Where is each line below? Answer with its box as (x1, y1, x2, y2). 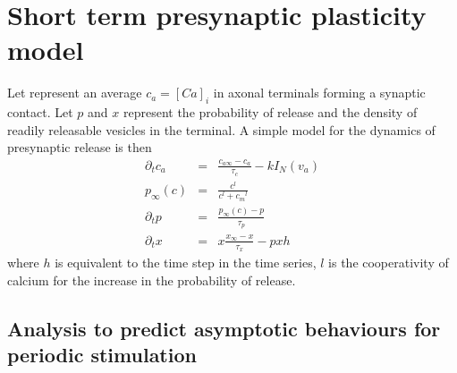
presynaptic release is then (7, 138, 152, 157)
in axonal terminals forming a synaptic (213, 83, 426, 102)
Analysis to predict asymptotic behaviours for (7, 314, 441, 342)
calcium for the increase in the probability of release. (7, 270, 296, 289)
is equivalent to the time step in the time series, (55, 252, 317, 271)
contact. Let (7, 103, 73, 122)
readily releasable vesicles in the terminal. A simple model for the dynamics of (7, 120, 436, 139)
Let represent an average (7, 83, 142, 102)
